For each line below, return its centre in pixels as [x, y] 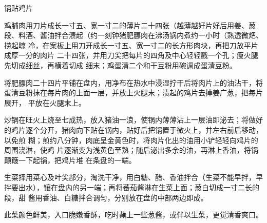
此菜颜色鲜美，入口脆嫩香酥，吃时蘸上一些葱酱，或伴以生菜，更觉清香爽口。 [133, 215]
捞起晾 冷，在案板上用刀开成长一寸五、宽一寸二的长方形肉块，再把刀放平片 [131, 45]
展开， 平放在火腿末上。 [45, 102]
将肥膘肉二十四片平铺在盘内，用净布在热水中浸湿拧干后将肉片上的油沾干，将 [133, 82]
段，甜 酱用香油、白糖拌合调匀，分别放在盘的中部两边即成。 [106, 197]
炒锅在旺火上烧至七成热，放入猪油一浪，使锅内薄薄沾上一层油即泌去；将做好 [133, 120]
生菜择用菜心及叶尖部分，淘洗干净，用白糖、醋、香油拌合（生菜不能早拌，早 [133, 177]
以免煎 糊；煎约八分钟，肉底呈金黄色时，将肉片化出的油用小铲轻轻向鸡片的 [131, 140]
